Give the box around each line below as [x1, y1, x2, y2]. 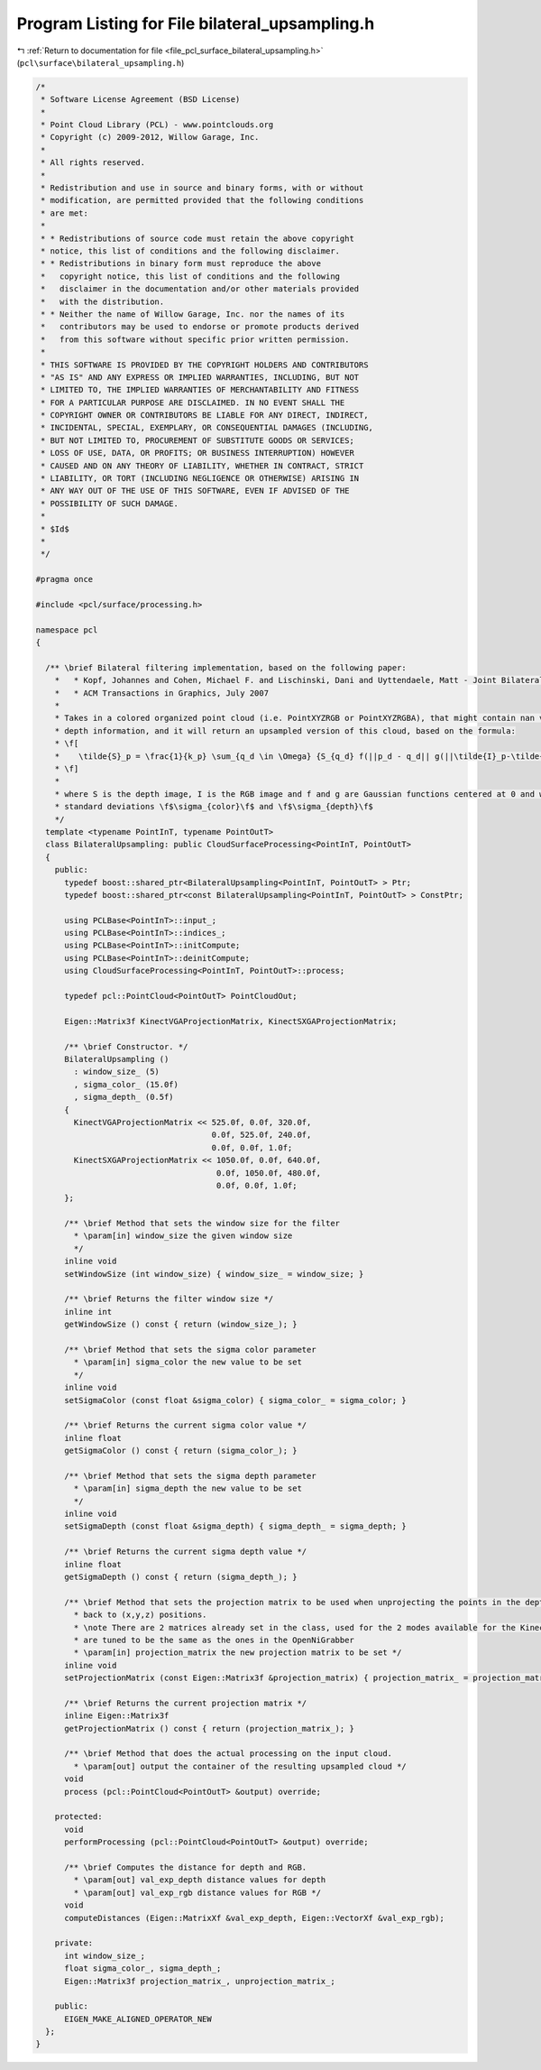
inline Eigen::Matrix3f [64, 1711, 170, 1721]
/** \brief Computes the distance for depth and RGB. [64, 1862, 307, 1872]
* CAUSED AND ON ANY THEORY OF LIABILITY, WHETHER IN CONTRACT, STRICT [41, 460, 364, 471]
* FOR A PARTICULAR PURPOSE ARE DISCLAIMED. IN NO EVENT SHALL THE [41, 397, 345, 408]
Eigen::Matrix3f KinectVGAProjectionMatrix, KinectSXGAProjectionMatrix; [64, 1016, 398, 1026]
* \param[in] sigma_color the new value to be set [73, 1357, 302, 1367]
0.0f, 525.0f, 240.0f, [211, 1130, 312, 1141]
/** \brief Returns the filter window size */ [64, 1294, 274, 1304]
